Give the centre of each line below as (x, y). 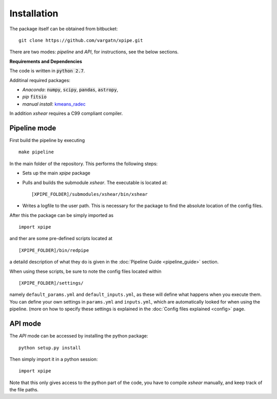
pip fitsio (35, 97)
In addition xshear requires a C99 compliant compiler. (66, 113)
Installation (34, 13)
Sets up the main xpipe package (56, 173)
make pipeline (36, 152)
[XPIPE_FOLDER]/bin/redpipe (54, 250)
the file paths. (24, 390)
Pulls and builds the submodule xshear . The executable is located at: (95, 183)
